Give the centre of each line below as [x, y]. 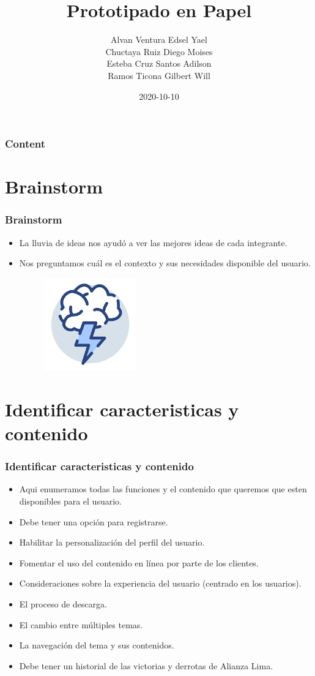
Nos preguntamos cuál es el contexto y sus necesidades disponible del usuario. [165, 263]
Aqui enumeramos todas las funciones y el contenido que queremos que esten [163, 489]
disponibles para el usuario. [70, 501]
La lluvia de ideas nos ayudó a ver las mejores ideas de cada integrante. [153, 242]
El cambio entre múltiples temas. [81, 624]
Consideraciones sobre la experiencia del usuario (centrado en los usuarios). [160, 583]
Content [25, 144]
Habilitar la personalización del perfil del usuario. [112, 542]
